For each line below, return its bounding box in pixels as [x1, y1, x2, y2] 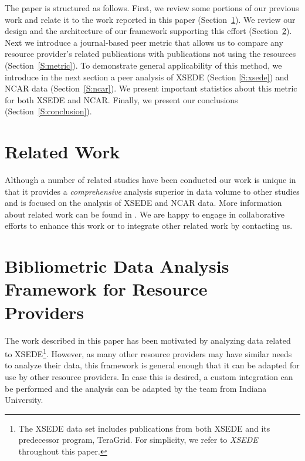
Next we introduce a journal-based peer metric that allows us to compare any [5, 36, 283, 48]
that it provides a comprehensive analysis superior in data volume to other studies [5, 185, 300, 197]
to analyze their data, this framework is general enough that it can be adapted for [5, 359, 300, 371]
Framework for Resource [5, 277, 208, 301]
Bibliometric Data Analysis [5, 254, 229, 278]
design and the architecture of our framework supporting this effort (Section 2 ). [5, 25, 292, 37]
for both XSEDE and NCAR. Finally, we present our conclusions [5, 93, 238, 106]
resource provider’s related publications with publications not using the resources [5, 48, 296, 60]
